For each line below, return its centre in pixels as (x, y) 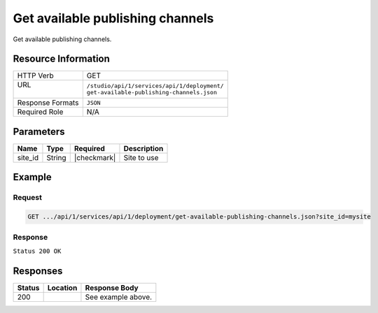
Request (27, 198)
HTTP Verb (35, 75)
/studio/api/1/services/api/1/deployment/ (155, 86)
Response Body (112, 288)
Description (143, 148)
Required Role (40, 112)
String (56, 157)
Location (62, 288)
